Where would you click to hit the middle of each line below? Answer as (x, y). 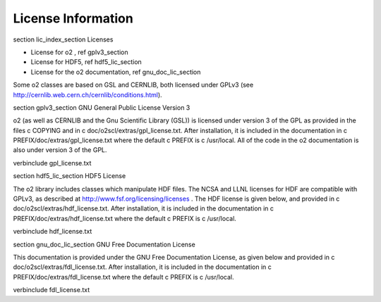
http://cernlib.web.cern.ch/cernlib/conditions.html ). (87, 94)
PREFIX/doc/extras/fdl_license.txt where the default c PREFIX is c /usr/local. (123, 277)
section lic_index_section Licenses (63, 39)
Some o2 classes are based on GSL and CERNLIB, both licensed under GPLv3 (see (133, 85)
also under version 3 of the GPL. (60, 150)
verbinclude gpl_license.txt (52, 163)
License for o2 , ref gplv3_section (79, 52)
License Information (73, 18)
